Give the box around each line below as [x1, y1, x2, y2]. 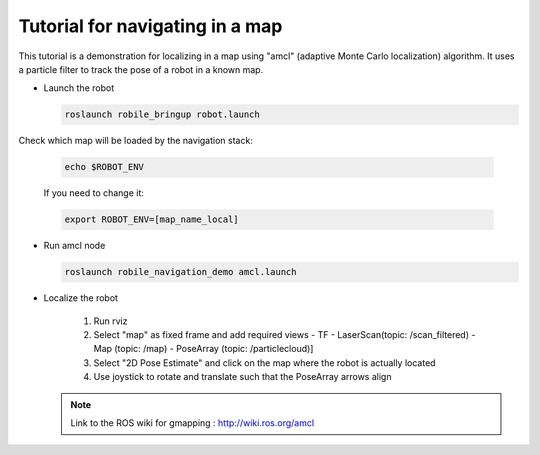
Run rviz [93, 315, 128, 327]
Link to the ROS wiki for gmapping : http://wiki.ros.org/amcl [70, 416, 315, 429]
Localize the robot [43, 292, 119, 304]
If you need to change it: [43, 187, 145, 199]
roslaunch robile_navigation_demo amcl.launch [64, 266, 297, 278]
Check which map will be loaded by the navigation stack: [18, 135, 254, 147]
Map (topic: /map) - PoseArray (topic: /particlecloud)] [93, 343, 314, 355]
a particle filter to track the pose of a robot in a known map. [18, 63, 264, 75]
